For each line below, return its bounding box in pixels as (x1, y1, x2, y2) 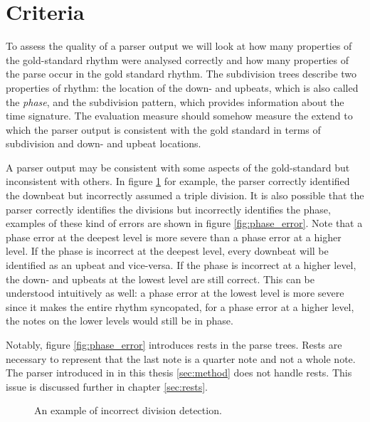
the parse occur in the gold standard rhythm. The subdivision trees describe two (6, 66, 357, 81)
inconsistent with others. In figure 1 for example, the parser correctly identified (6, 174, 350, 189)
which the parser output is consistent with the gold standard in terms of (6, 122, 321, 137)
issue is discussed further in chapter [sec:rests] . (6, 379, 208, 394)
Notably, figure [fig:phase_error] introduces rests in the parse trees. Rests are (6, 337, 342, 352)
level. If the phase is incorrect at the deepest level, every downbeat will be (6, 243, 329, 258)
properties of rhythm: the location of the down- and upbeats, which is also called (6, 80, 359, 95)
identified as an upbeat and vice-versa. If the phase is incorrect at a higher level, (6, 258, 356, 273)
